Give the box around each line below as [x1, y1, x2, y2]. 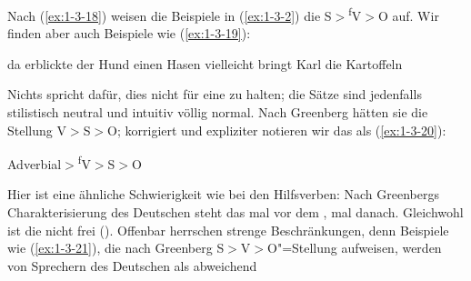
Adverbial [7, 154, 62, 173]
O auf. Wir [377, 5, 439, 25]
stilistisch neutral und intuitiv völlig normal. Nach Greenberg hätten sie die [7, 103, 428, 122]
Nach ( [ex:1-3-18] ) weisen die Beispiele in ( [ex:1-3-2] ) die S [7, 5, 332, 25]
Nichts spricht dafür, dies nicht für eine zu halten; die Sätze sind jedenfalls [7, 85, 422, 104]
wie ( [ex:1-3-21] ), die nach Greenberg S [7, 238, 225, 257]
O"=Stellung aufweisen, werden [267, 238, 442, 257]
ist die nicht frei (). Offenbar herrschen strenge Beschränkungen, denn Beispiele [7, 220, 449, 239]
